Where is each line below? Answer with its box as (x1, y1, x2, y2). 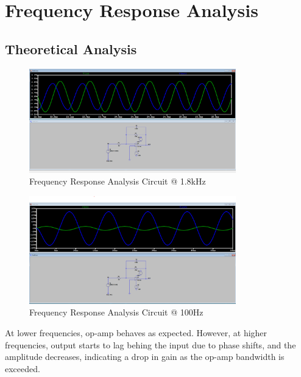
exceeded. (5, 362, 40, 375)
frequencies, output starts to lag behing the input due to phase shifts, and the (5, 338, 296, 351)
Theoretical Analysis (5, 39, 137, 58)
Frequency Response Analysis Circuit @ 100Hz (29, 306, 204, 319)
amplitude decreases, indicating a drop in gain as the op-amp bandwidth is (5, 350, 285, 363)
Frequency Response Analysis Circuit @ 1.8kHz (29, 175, 206, 188)
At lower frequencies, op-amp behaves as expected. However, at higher (5, 326, 267, 339)
